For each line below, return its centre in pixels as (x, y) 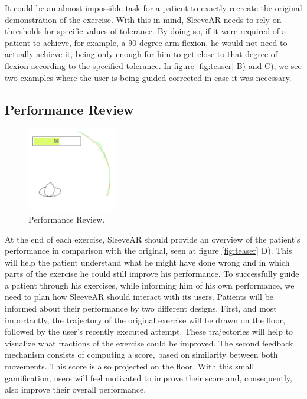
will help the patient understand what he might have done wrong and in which (147, 262)
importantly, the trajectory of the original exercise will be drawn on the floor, (145, 320)
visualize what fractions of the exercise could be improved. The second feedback (149, 343)
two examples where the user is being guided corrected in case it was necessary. (148, 77)
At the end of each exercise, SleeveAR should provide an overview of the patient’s (153, 239)
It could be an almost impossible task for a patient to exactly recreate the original (153, 8)
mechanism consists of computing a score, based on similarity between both (141, 354)
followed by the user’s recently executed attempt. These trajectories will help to (149, 331)
